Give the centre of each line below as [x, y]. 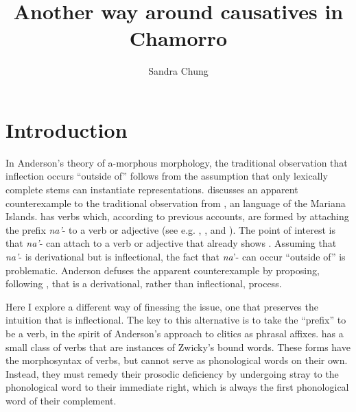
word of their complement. [61, 400]
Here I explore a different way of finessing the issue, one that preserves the [162, 306]
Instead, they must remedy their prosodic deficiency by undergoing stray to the [172, 373]
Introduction [67, 129]
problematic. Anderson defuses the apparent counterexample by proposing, [163, 270]
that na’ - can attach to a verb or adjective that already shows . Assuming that [171, 243]
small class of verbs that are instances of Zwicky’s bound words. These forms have [178, 347]
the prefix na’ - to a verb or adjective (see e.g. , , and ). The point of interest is [170, 229]
